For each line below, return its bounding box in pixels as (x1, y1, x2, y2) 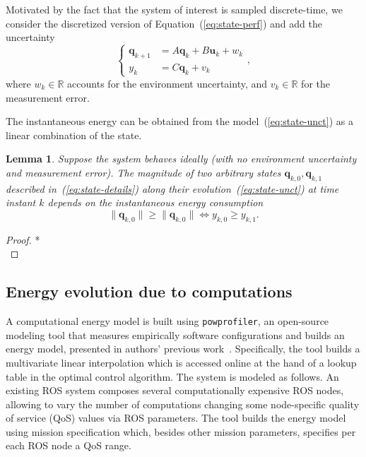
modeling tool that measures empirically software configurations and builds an (6, 327, 345, 342)
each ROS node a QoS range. (6, 438, 131, 453)
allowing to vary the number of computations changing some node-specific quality (6, 396, 360, 411)
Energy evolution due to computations (6, 280, 293, 302)
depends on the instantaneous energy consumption (47, 195, 264, 210)
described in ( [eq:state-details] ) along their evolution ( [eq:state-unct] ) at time (6, 181, 339, 196)
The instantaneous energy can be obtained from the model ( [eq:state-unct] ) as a (6, 114, 353, 129)
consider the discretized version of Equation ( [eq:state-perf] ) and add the (6, 16, 322, 30)
